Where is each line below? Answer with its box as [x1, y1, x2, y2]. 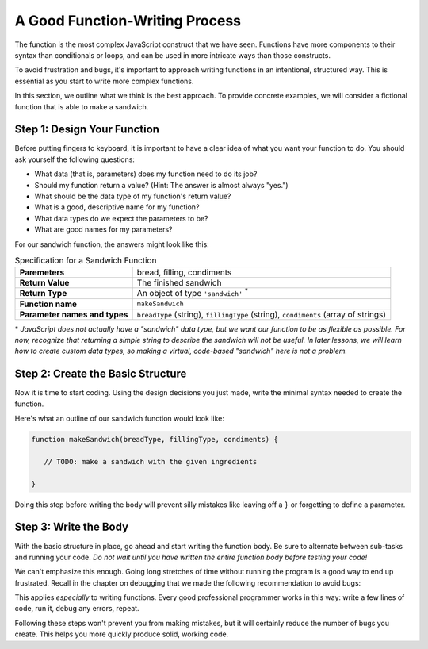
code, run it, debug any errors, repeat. [14, 604, 139, 613]
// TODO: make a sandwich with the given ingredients [44, 457, 258, 466]
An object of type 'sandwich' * [136, 286, 249, 299]
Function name [19, 298, 78, 309]
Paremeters [19, 267, 65, 278]
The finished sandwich [136, 278, 222, 289]
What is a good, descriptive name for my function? [34, 202, 200, 212]
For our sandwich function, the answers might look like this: [14, 239, 209, 249]
